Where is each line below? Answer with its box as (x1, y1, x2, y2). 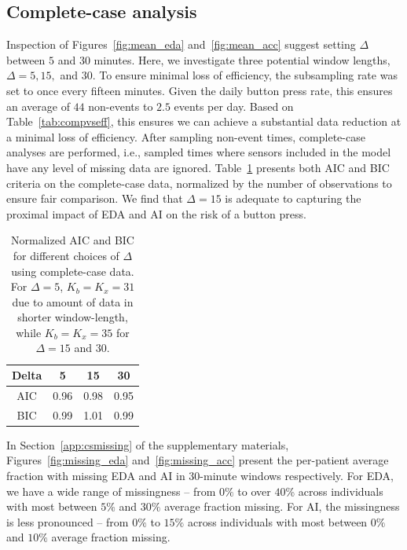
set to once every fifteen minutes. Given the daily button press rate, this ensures (6, 82, 393, 98)
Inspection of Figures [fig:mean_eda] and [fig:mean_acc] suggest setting (6, 36, 356, 53)
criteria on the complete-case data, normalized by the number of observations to (6, 174, 392, 191)
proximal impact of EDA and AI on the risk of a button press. (6, 205, 306, 222)
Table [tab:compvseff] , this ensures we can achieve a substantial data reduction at (6, 113, 401, 130)
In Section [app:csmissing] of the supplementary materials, (6, 436, 289, 453)
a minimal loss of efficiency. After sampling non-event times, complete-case (6, 128, 365, 145)
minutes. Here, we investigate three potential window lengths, (93, 51, 390, 68)
